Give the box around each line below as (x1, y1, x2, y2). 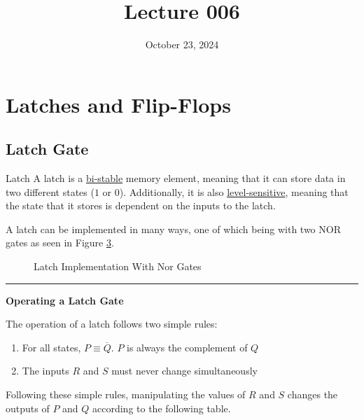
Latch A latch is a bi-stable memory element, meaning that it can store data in (6, 171, 346, 185)
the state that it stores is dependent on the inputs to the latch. (6, 198, 276, 213)
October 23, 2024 (145, 37, 219, 52)
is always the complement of (127, 339, 248, 354)
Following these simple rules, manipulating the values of (6, 387, 246, 402)
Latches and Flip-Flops (6, 90, 231, 118)
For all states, (22, 339, 81, 354)
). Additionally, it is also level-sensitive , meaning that (119, 184, 349, 199)
